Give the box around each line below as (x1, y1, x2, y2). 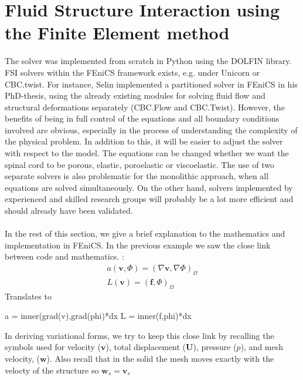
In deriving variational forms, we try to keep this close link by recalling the (5, 329, 274, 341)
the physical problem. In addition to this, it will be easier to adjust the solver (5, 135, 283, 147)
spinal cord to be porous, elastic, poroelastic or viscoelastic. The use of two (5, 158, 274, 170)
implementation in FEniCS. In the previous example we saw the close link (5, 238, 271, 251)
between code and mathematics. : (5, 250, 124, 263)
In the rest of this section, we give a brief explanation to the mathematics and (5, 227, 285, 240)
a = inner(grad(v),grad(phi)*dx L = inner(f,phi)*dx (5, 310, 192, 322)
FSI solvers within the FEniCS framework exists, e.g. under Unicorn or (5, 66, 260, 78)
